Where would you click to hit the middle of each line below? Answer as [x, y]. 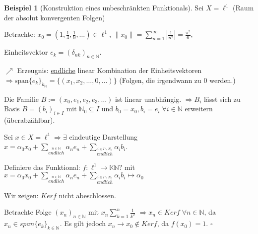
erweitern [199, 109]
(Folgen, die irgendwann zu [160, 80]
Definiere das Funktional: [42, 167]
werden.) [223, 80]
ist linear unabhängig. [148, 99]
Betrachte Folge [28, 212]
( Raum [243, 7]
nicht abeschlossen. [87, 195]
